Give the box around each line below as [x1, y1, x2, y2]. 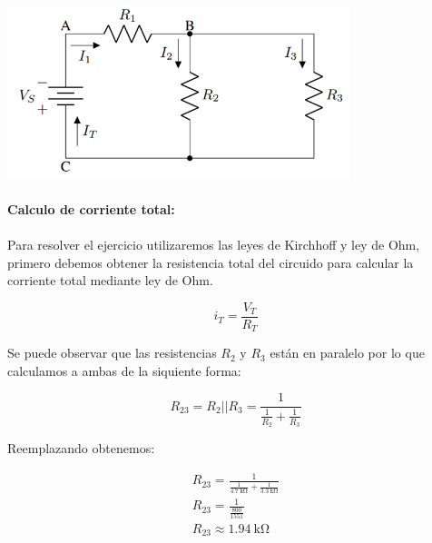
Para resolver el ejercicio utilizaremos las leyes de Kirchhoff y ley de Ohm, [7, 234, 420, 253]
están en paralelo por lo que [270, 343, 425, 362]
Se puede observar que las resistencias [7, 343, 217, 362]
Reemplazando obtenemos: [7, 439, 155, 458]
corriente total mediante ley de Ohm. [7, 271, 213, 290]
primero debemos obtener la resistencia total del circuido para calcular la [7, 252, 414, 271]
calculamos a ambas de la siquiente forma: [7, 360, 241, 380]
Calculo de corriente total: [7, 199, 175, 218]
